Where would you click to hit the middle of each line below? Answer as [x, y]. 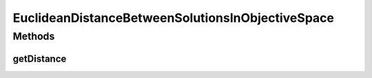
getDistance [40, 58]
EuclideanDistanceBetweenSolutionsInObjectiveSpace [173, 18]
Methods [34, 36]
